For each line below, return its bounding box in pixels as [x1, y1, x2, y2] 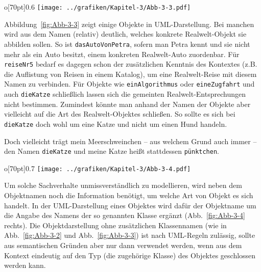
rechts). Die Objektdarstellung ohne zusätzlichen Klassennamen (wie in [4, 220, 227, 230]
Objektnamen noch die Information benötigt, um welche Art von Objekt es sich [4, 190, 253, 200]
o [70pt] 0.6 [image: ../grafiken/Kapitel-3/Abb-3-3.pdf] [4, 2, 191, 12]
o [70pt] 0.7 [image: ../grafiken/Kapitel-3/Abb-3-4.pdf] [4, 162, 191, 173]
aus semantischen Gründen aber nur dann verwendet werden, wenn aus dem [4, 239, 242, 250]
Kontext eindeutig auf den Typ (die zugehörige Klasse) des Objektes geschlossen [4, 250, 256, 260]
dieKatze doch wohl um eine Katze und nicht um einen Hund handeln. [4, 118, 227, 129]
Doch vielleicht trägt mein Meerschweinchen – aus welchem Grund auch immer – [4, 135, 257, 146]
